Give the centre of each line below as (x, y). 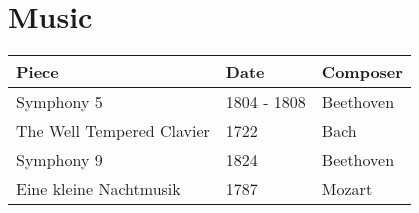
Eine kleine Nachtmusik (98, 189)
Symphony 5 (59, 102)
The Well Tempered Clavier (113, 131)
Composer (362, 72)
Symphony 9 (59, 160)
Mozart (347, 189)
